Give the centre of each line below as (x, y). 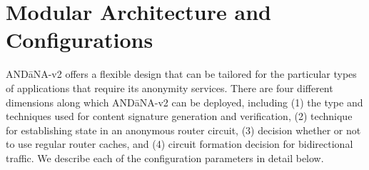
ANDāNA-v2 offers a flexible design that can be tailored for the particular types (181, 74)
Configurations (80, 40)
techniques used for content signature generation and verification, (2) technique (179, 116)
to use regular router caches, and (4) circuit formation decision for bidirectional (180, 144)
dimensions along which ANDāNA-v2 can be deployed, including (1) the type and (184, 102)
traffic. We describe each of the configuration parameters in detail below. (165, 157)
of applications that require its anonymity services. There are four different (170, 87)
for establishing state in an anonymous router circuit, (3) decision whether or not (183, 130)
